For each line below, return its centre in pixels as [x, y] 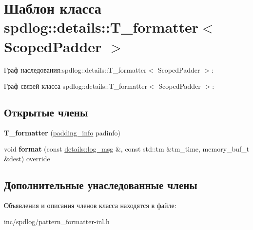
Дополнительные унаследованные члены [101, 185]
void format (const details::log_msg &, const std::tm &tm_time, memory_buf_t [127, 149]
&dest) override [27, 159]
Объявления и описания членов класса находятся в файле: [90, 205]
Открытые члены [46, 112]
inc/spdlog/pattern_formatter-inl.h [57, 221]
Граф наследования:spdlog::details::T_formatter [75, 69]
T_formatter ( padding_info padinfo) [62, 132]
